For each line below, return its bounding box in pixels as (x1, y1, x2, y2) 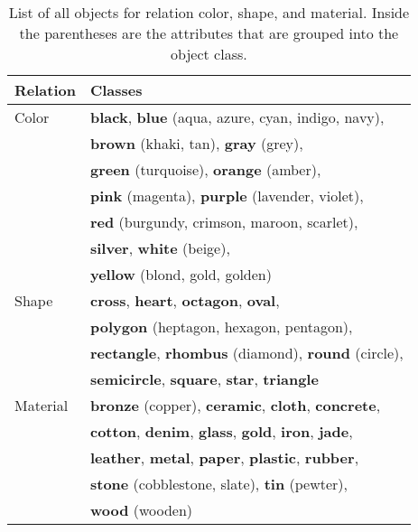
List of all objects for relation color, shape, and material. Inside (8, 2, 410, 23)
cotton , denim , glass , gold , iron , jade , (89, 421, 353, 442)
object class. (171, 43, 247, 64)
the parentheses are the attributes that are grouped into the (19, 23, 399, 43)
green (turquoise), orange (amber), (89, 159, 321, 180)
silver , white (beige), (89, 238, 230, 258)
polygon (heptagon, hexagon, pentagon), (89, 316, 353, 337)
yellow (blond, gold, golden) (89, 264, 272, 285)
